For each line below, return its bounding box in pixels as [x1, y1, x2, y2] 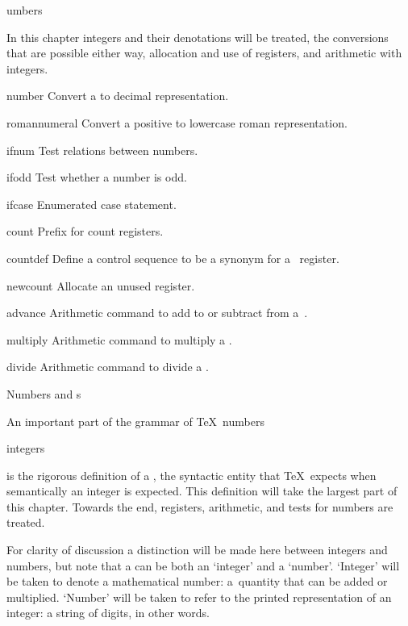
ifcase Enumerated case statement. [6, 195, 177, 212]
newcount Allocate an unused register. [6, 277, 195, 294]
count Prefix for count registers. [6, 223, 164, 240]
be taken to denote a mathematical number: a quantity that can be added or [6, 573, 388, 590]
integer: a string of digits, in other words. [6, 604, 210, 621]
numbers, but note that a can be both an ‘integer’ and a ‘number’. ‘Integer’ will [6, 557, 400, 574]
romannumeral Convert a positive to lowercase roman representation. [6, 114, 348, 131]
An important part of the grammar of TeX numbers [6, 412, 264, 429]
